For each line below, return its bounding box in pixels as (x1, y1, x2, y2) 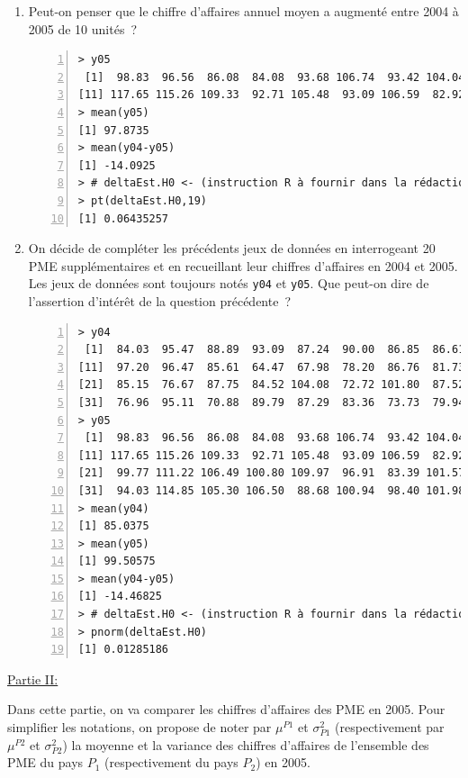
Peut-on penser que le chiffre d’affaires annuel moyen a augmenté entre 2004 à (28, 2, 459, 20)
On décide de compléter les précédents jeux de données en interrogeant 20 (28, 239, 436, 258)
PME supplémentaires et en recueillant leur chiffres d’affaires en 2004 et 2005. (28, 256, 458, 275)
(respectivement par (335, 718, 445, 737)
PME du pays (7, 753, 84, 772)
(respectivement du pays (104, 753, 238, 772)
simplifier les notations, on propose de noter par (7, 718, 272, 737)
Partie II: (7, 669, 58, 688)
